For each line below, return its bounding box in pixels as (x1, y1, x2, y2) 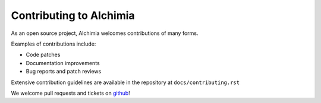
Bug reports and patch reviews (26, 68, 102, 75)
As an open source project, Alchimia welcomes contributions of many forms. (11, 30, 199, 37)
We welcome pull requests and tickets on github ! (11, 89, 130, 96)
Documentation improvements (26, 59, 100, 66)
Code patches (26, 51, 61, 59)
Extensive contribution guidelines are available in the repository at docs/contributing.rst (11, 79, 240, 86)
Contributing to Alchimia (11, 9, 135, 22)
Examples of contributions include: (11, 40, 96, 47)
